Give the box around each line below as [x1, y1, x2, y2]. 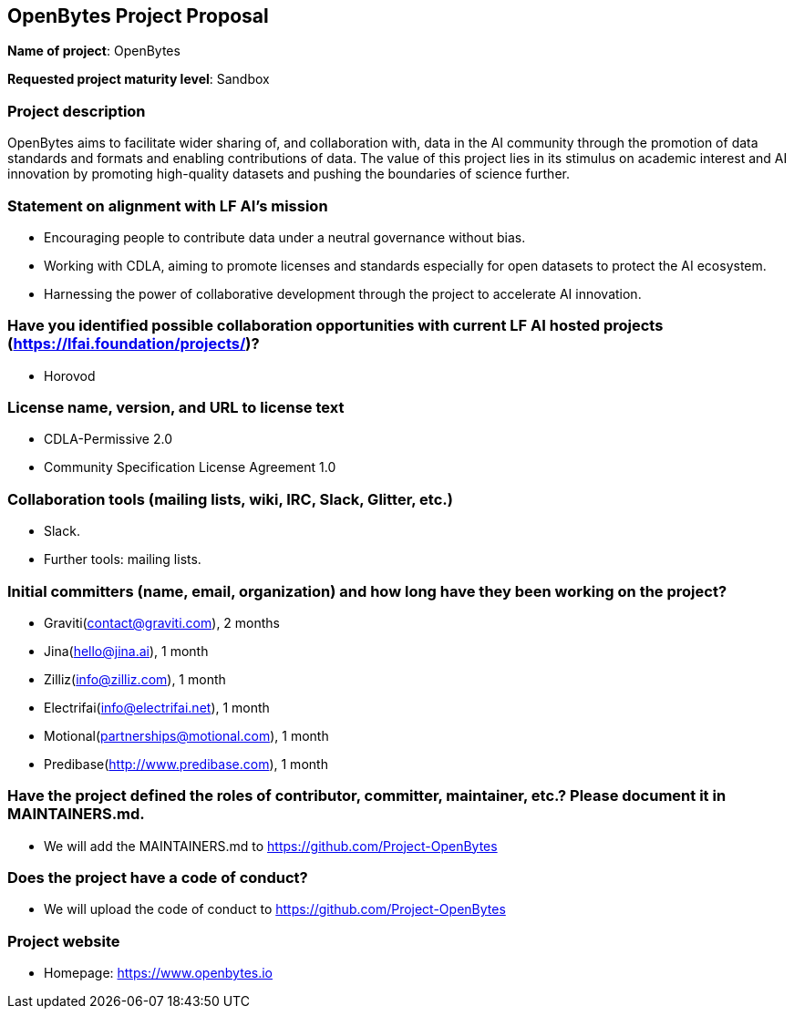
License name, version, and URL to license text [7, 398, 345, 417]
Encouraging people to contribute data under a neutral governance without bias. [44, 229, 526, 245]
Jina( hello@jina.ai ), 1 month [44, 642, 209, 659]
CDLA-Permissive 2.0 [44, 431, 172, 447]
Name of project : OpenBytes [7, 43, 180, 59]
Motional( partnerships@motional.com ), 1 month [44, 727, 329, 744]
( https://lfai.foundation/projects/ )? [7, 334, 260, 354]
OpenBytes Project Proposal [7, 5, 269, 27]
